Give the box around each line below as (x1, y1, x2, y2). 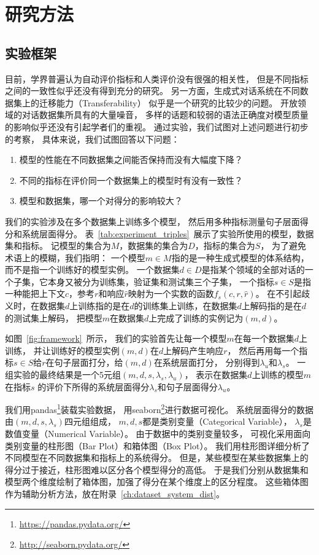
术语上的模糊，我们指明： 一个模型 (5, 251, 145, 264)
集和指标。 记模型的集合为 (5, 239, 111, 252)
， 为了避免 (260, 239, 307, 252)
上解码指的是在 (241, 299, 302, 312)
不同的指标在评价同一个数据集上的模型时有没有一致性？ (19, 173, 243, 186)
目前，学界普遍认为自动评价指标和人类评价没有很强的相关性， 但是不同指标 (5, 72, 309, 85)
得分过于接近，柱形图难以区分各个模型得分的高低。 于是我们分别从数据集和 (5, 463, 309, 476)
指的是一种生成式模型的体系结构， (171, 251, 309, 264)
